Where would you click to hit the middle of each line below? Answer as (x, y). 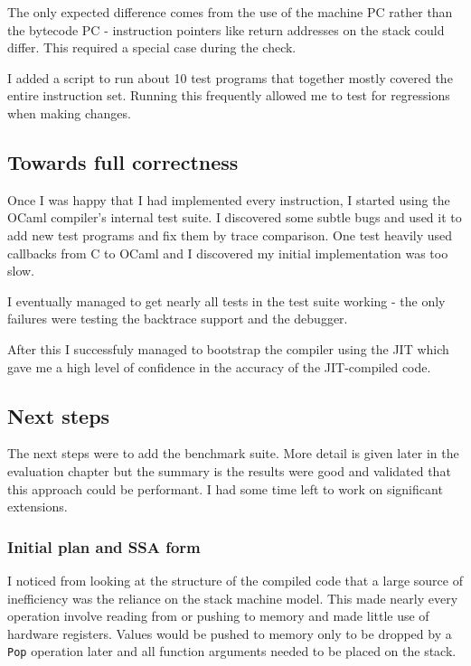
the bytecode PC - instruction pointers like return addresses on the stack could (226, 29)
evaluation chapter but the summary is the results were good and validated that (229, 470)
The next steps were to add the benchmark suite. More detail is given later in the (233, 453)
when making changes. (69, 113)
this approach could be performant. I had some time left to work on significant (225, 488)
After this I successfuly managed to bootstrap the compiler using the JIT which (228, 348)
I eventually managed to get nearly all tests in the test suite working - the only (226, 300)
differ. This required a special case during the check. (152, 47)
